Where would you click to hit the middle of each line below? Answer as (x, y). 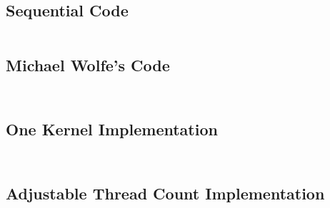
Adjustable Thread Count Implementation (165, 193)
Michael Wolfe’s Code (88, 64)
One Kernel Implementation (112, 129)
